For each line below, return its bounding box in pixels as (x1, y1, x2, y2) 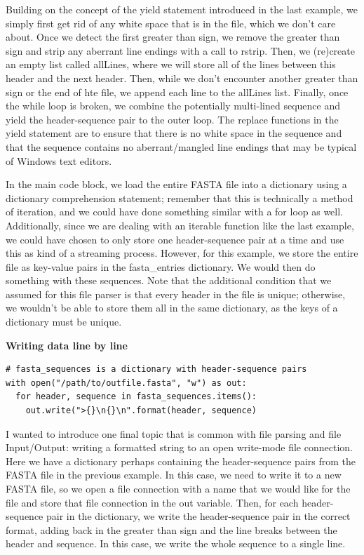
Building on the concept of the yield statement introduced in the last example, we (6, 2, 358, 16)
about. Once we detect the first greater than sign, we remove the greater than (6, 29, 340, 44)
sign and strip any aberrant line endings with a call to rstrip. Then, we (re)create (6, 43, 355, 58)
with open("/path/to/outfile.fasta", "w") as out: (6, 377, 247, 388)
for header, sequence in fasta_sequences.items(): (15, 392, 257, 402)
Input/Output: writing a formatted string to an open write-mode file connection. (6, 440, 353, 455)
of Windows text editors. (6, 153, 112, 168)
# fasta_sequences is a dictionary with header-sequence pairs (6, 364, 307, 375)
